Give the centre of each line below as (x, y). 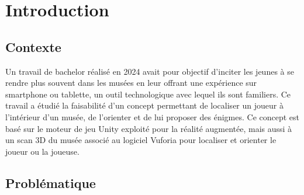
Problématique (51, 182)
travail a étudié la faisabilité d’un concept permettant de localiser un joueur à (144, 105)
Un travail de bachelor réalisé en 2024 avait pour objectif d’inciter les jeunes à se (150, 71)
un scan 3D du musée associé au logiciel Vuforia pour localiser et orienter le (141, 140)
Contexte (33, 46)
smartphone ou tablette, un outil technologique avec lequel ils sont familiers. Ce (148, 94)
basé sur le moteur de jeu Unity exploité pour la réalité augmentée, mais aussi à (149, 128)
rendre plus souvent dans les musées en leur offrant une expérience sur (131, 83)
